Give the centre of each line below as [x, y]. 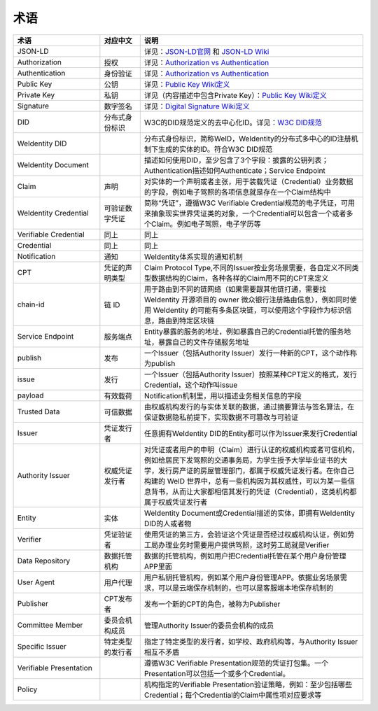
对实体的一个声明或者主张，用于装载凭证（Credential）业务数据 [248, 181]
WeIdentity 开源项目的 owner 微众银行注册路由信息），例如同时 [247, 300]
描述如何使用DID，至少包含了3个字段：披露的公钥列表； [236, 160]
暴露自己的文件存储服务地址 [204, 342]
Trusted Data [38, 411]
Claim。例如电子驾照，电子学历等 [206, 224]
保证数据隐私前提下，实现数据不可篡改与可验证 [221, 417]
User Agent [36, 582]
